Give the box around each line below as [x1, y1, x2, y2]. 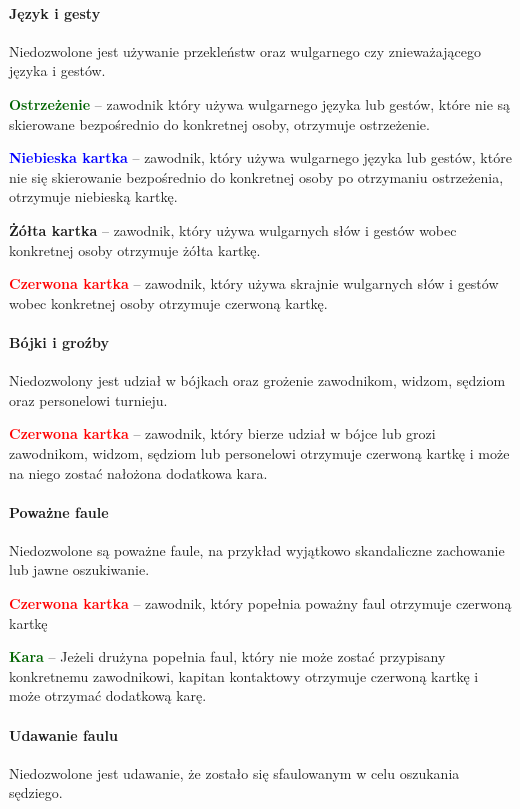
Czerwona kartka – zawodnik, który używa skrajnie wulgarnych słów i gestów [9, 273, 499, 294]
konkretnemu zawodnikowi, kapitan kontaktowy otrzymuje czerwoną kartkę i [9, 665, 479, 686]
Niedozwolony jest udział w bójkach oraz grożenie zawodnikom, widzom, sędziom [9, 370, 506, 391]
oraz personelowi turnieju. [9, 389, 168, 410]
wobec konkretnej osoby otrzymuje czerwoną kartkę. [9, 292, 328, 313]
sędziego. [9, 782, 63, 803]
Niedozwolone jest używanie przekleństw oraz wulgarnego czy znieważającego [9, 40, 481, 61]
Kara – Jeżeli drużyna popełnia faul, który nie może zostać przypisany [9, 646, 446, 667]
